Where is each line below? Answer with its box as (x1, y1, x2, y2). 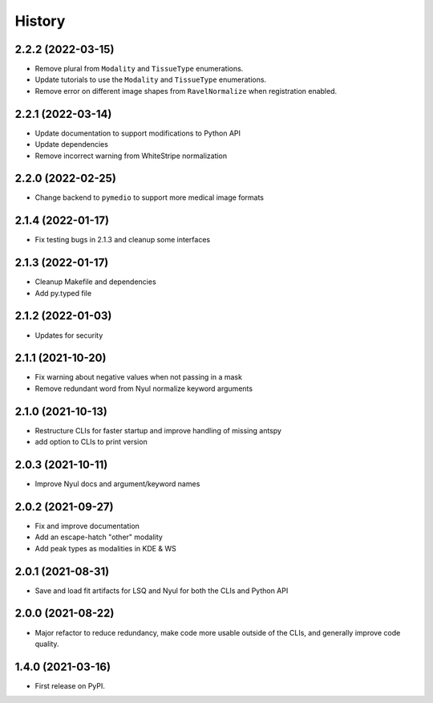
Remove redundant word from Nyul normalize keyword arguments (34, 384, 253, 393)
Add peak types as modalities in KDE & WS (34, 543, 176, 553)
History (14, 12, 66, 30)
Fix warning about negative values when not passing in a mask (34, 372, 242, 382)
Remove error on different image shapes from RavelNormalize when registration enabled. (34, 86, 338, 95)
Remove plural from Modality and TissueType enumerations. (34, 64, 244, 74)
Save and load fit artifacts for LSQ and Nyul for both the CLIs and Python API (34, 586, 289, 595)
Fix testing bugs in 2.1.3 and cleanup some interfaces (34, 235, 211, 245)
